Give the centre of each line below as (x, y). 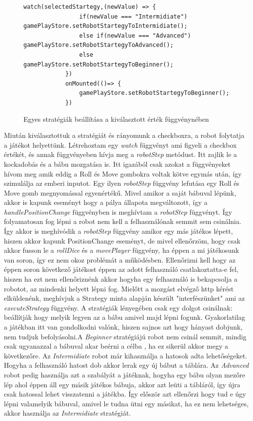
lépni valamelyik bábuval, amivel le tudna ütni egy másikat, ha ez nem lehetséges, (126, 403)
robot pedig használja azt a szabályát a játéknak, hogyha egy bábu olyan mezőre (125, 374)
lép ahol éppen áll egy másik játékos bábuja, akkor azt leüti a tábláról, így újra (122, 384)
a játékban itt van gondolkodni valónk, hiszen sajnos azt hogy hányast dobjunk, (123, 327)
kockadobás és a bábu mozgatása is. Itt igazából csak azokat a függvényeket (117, 164)
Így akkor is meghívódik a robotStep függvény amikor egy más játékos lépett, (118, 231)
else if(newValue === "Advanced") (135, 35)
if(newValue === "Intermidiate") (133, 16)
